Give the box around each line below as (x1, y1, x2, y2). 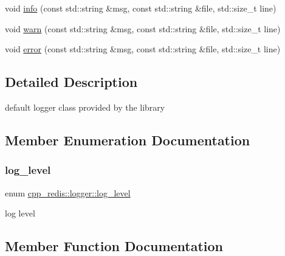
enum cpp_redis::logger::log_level (5, 186, 131, 199)
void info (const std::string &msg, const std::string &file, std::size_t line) (5, 2, 276, 14)
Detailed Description (5, 72, 138, 91)
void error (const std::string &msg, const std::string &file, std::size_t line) (5, 43, 281, 55)
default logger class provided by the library (5, 100, 165, 113)
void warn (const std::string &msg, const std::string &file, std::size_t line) (5, 22, 281, 35)
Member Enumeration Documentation (5, 130, 250, 149)
